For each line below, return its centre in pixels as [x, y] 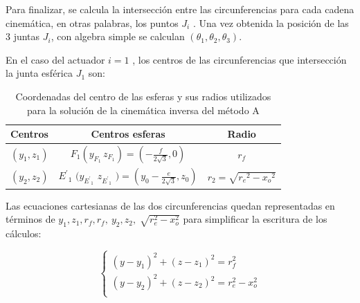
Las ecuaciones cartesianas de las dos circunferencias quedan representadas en [170, 205]
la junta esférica [39, 73]
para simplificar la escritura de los [255, 219]
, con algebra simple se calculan [118, 36]
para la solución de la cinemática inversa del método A [143, 110]
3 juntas [23, 36]
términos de [30, 219]
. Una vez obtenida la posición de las [271, 22]
